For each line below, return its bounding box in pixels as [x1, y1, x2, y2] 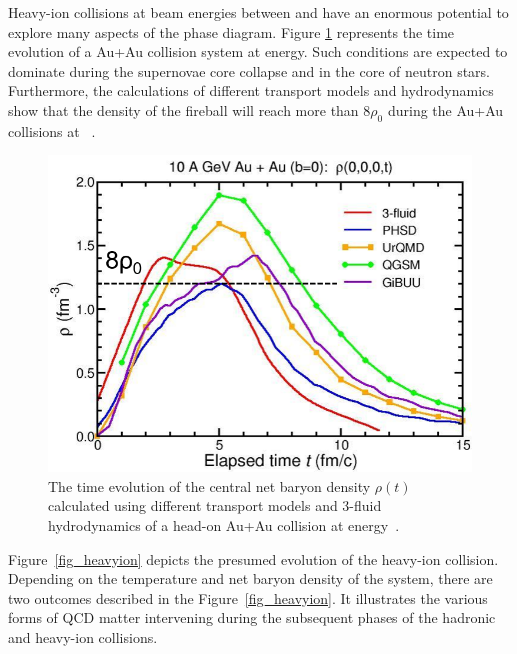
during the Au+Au [387, 99, 504, 120]
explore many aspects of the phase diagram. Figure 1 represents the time [8, 21, 455, 42]
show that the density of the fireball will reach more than [8, 99, 359, 120]
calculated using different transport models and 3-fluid [48, 495, 382, 516]
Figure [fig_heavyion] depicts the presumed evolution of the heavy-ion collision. [8, 548, 499, 569]
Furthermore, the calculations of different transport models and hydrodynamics [8, 80, 494, 101]
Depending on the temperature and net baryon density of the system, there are [8, 568, 493, 589]
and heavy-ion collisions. [8, 626, 158, 647]
